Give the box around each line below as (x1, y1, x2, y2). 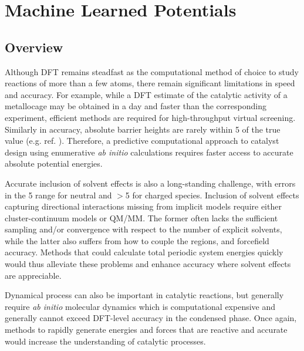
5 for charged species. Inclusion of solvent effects (125, 188, 299, 201)
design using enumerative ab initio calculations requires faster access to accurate (5, 146, 293, 158)
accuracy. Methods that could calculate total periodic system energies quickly (5, 246, 283, 258)
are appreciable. (5, 269, 62, 281)
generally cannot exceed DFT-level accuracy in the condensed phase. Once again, (5, 312, 297, 324)
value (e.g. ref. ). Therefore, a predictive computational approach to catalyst (5, 134, 279, 147)
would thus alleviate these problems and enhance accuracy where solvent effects (5, 258, 291, 270)
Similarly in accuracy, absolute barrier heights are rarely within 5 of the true (5, 123, 281, 135)
